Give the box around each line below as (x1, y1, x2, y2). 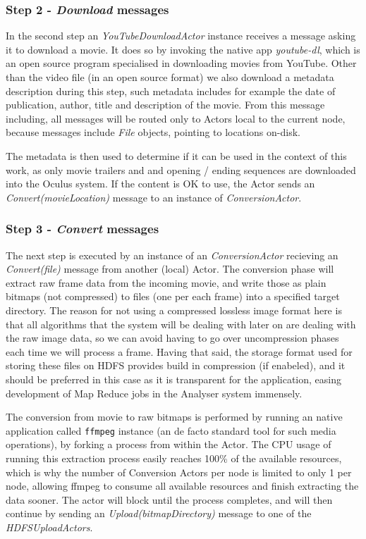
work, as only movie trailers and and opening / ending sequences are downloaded (6, 162, 356, 177)
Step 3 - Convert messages (6, 220, 159, 237)
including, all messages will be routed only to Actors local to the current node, (6, 111, 346, 125)
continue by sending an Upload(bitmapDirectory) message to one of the (6, 506, 312, 521)
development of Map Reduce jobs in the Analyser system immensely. (6, 385, 303, 400)
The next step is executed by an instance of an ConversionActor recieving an (6, 247, 338, 262)
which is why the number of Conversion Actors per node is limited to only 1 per (6, 464, 352, 479)
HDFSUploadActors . (6, 519, 93, 534)
